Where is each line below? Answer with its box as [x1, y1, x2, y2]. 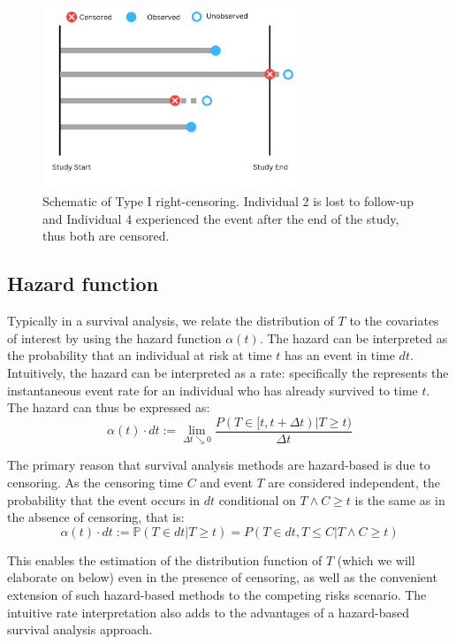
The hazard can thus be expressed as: [7, 398, 210, 417]
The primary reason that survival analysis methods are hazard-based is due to [7, 456, 430, 474]
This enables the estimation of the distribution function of [7, 550, 323, 569]
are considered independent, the [268, 473, 440, 492]
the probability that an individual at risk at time [7, 346, 272, 364]
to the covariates [349, 311, 439, 330]
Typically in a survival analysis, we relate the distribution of [7, 311, 334, 330]
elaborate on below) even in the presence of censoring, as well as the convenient [7, 568, 437, 586]
